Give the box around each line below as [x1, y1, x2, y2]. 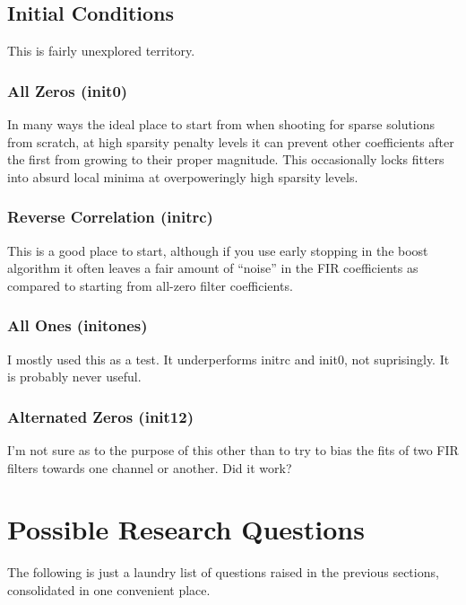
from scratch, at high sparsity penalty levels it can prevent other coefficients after [7, 132, 454, 151]
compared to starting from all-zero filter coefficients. [7, 276, 293, 294]
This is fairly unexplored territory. [7, 41, 195, 60]
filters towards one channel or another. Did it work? [7, 458, 292, 477]
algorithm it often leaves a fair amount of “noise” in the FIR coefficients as [7, 259, 419, 277]
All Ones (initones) [7, 314, 148, 337]
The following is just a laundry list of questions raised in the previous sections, [7, 563, 439, 582]
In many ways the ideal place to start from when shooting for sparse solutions [7, 115, 436, 134]
